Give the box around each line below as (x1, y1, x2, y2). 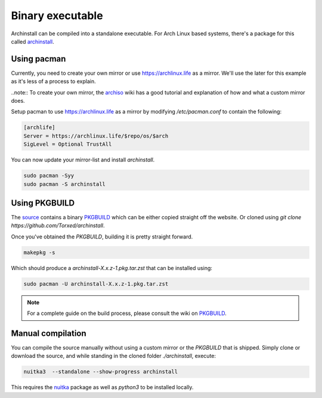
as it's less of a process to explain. (11, 78, 96, 85)
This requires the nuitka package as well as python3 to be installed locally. (11, 384, 194, 391)
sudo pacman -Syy (23, 172, 75, 179)
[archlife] (23, 124, 55, 131)
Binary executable (11, 9, 104, 22)
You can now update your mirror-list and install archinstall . (11, 156, 155, 164)
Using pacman (11, 54, 66, 64)
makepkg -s (23, 249, 55, 256)
